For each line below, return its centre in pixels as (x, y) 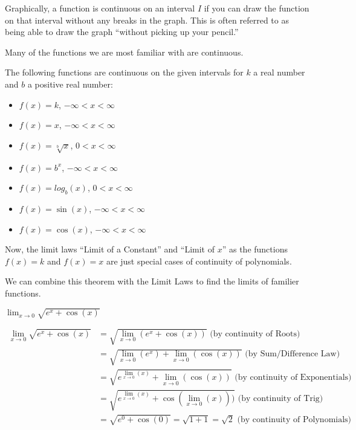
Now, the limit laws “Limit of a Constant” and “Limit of (110, 249)
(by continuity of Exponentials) (293, 378)
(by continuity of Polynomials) (294, 420)
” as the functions (255, 249)
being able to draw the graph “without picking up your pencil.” (122, 32)
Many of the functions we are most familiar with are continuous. (124, 52)
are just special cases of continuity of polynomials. (199, 261)
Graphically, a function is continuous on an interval (100, 8)
